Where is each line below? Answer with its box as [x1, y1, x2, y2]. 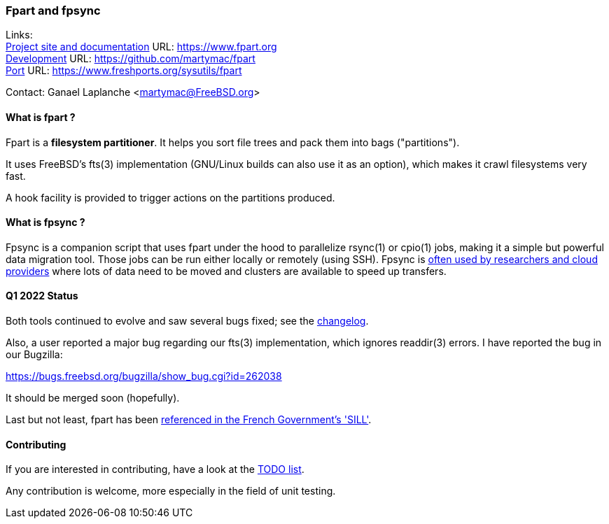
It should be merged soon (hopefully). [6, 392, 180, 404]
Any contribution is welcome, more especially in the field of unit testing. [6, 485, 336, 497]
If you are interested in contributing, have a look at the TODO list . [6, 463, 304, 476]
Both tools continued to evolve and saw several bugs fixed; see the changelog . [6, 315, 369, 327]
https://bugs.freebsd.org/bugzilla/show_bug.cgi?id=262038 [6, 370, 282, 383]
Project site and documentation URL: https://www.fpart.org [6, 41, 277, 53]
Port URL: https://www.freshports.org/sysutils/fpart [6, 64, 242, 77]
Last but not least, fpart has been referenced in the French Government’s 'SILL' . [6, 413, 372, 426]
